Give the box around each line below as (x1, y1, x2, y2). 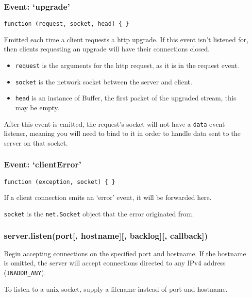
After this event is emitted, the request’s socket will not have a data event (4, 118, 225, 129)
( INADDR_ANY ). (4, 267, 46, 277)
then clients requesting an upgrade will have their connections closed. (4, 44, 210, 54)
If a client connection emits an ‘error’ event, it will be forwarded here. (4, 192, 212, 202)
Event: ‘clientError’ (4, 158, 82, 170)
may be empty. (15, 102, 60, 113)
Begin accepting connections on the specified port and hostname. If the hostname (4, 248, 246, 258)
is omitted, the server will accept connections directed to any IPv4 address (4, 258, 226, 268)
